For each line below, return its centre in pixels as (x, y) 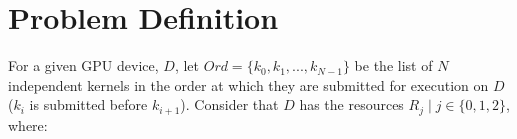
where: (28, 124)
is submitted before (88, 104)
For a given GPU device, (83, 65)
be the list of (393, 65)
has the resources (351, 104)
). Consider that (229, 104)
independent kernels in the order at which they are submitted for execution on (248, 84)
